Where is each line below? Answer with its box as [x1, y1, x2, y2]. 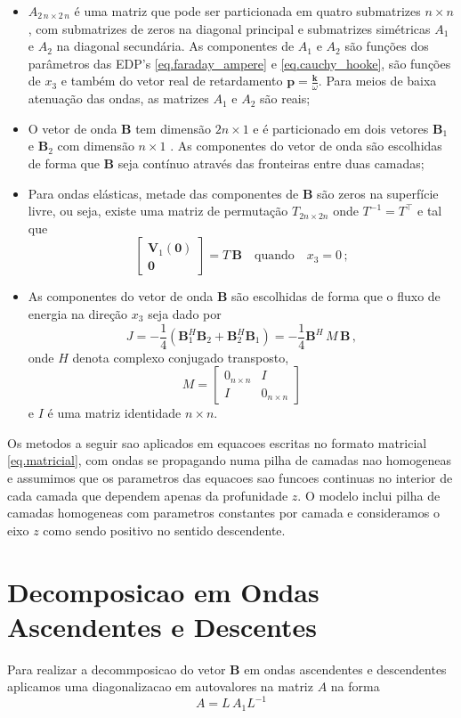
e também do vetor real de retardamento [61, 71, 283, 90]
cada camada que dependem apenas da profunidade [7, 485, 288, 504]
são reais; [259, 89, 311, 108]
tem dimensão [135, 118, 212, 137]
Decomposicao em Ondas [7, 573, 319, 609]
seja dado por [148, 304, 222, 322]
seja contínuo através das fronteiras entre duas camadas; [117, 153, 425, 172]
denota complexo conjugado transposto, [72, 347, 289, 366]
